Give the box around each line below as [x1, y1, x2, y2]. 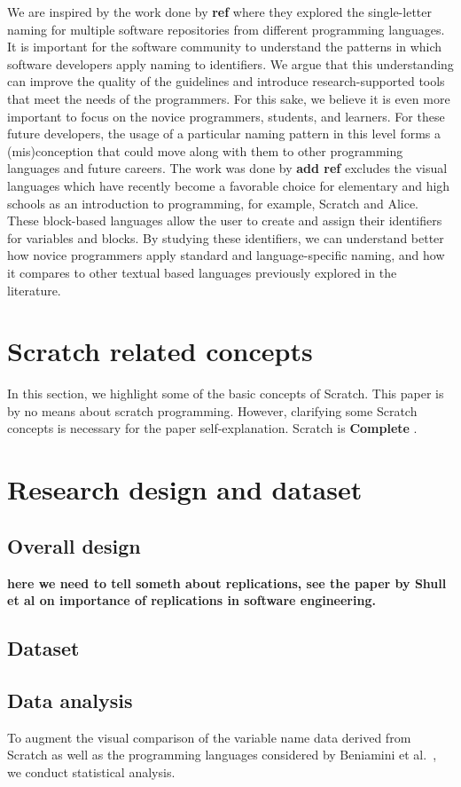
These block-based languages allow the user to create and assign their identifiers [7, 211, 442, 230]
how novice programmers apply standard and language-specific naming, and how [7, 246, 445, 264]
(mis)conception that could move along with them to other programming [7, 141, 403, 160]
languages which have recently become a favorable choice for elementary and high [7, 176, 450, 194]
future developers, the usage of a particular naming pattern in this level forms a [7, 124, 441, 143]
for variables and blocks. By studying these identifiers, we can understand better [7, 228, 444, 247]
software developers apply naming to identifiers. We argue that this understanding [7, 54, 454, 73]
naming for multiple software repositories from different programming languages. [7, 20, 445, 38]
